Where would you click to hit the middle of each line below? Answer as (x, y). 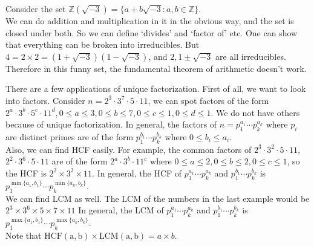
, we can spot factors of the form (208, 100)
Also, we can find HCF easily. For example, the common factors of (129, 149)
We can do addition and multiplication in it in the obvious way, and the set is (150, 21)
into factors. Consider (45, 100)
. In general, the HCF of (137, 173)
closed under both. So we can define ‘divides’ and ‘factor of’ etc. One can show (152, 32)
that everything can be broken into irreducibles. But (103, 44)
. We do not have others (255, 112)
